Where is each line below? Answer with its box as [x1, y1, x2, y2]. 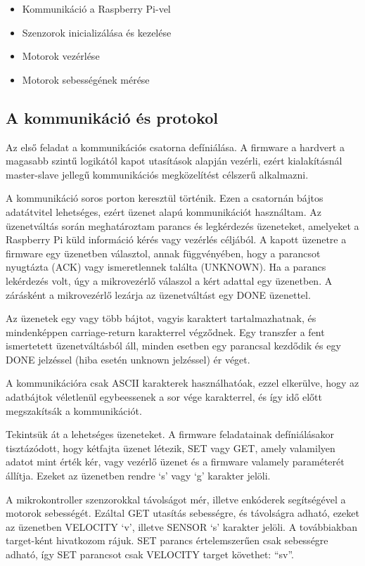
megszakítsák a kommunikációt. [6, 403, 142, 418]
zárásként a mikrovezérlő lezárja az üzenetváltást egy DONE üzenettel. [6, 287, 311, 302]
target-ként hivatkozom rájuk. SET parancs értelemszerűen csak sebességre [6, 533, 328, 548]
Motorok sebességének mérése [22, 72, 150, 86]
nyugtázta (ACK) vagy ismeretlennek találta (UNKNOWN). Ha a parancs [6, 259, 326, 274]
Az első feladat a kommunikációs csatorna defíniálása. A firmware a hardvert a [6, 139, 345, 154]
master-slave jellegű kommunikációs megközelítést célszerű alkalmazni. [6, 167, 309, 181]
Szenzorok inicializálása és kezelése [22, 25, 172, 39]
